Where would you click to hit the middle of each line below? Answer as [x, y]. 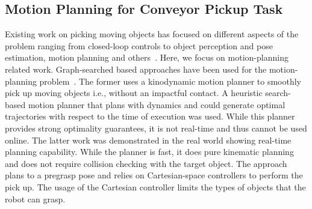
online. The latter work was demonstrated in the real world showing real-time [148, 140]
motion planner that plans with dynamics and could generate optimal [157, 104]
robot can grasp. [35, 198]
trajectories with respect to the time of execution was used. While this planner [150, 116]
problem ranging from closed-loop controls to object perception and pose [139, 45]
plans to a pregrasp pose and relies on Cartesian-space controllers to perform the [154, 175]
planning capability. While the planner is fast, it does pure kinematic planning [149, 152]
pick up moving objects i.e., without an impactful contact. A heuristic [134, 93]
